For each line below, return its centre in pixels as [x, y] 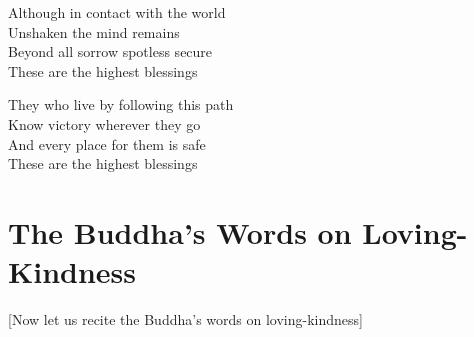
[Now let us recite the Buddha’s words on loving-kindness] [185, 319]
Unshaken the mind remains [94, 31]
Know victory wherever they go [104, 123]
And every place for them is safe [107, 143]
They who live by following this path [121, 104]
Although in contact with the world [117, 12]
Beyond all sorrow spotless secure [110, 51]
